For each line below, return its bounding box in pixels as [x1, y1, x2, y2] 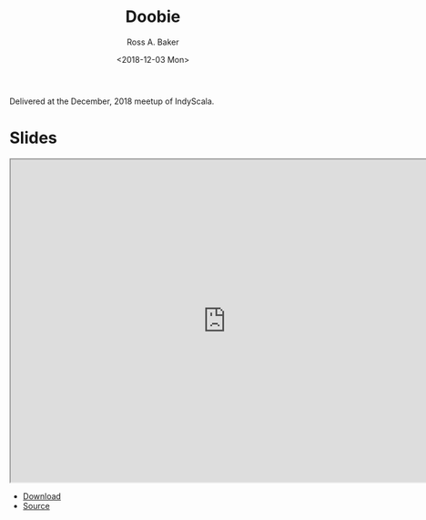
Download [22, 490, 62, 502]
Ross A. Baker [127, 36, 179, 47]
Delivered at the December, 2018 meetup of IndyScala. [9, 96, 215, 107]
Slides [9, 127, 57, 148]
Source [22, 500, 50, 511]
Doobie [125, 6, 181, 27]
